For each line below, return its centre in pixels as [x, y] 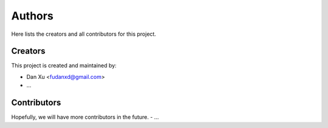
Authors [32, 16]
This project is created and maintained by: [64, 66]
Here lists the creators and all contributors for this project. [84, 34]
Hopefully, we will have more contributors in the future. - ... [85, 117]
